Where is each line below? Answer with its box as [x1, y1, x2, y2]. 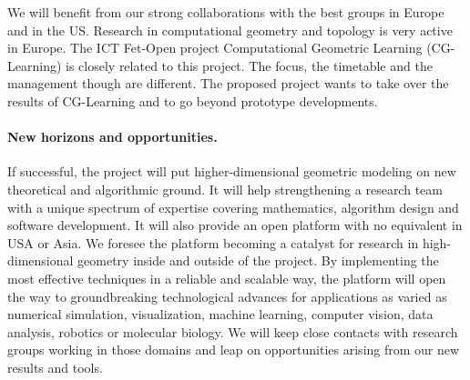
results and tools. [7, 357, 103, 376]
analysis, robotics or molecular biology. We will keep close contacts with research [7, 322, 458, 341]
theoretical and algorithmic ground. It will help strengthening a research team [7, 179, 443, 198]
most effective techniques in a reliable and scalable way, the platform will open [7, 268, 446, 287]
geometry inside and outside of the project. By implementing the [77, 251, 439, 270]
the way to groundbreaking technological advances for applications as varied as [7, 286, 447, 305]
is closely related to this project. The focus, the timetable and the [66, 55, 433, 75]
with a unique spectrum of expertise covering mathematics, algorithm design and [7, 197, 459, 216]
